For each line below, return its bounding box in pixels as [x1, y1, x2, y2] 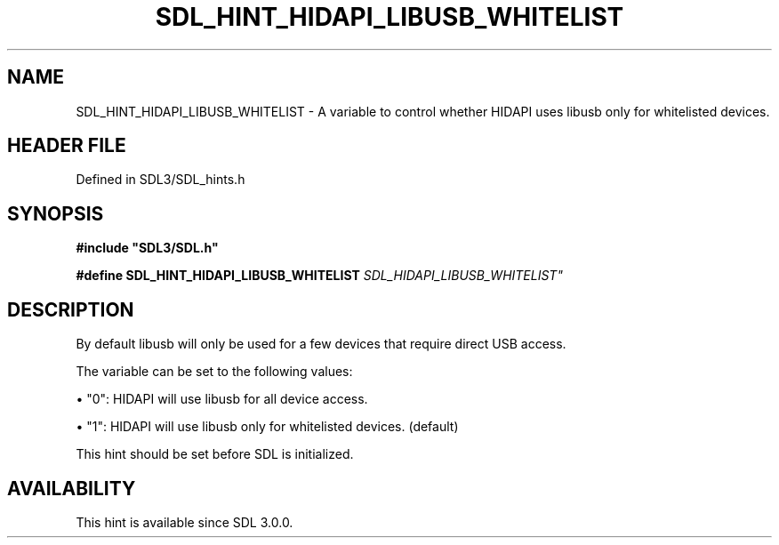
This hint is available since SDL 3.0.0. [76, 514, 293, 530]
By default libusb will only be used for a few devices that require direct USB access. [76, 336, 566, 352]
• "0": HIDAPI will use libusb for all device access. [76, 391, 368, 407]
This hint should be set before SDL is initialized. [76, 446, 354, 462]
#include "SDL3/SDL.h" [76, 240, 219, 256]
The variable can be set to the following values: [76, 364, 353, 380]
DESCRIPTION [7, 298, 134, 321]
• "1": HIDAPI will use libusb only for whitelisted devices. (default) [76, 419, 459, 435]
